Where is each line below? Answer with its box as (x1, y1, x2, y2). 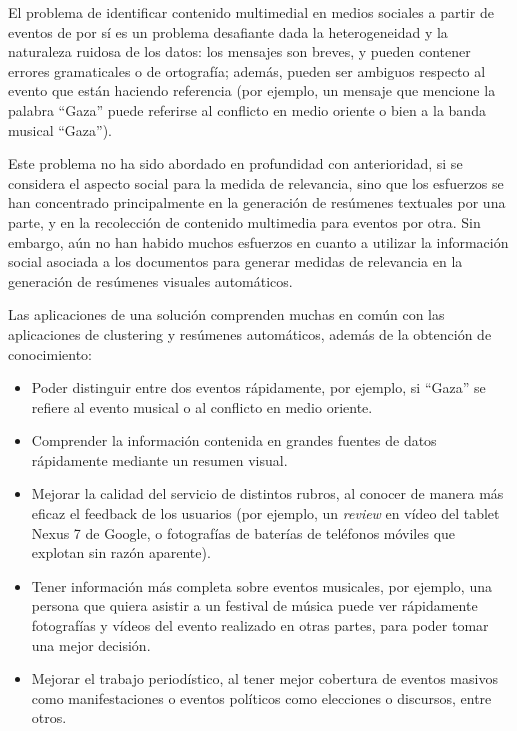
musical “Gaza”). (8, 119, 112, 140)
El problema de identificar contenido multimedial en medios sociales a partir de (8, 2, 494, 22)
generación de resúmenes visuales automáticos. (8, 270, 293, 291)
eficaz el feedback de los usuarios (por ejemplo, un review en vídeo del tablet (31, 503, 500, 524)
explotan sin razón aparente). (31, 542, 211, 563)
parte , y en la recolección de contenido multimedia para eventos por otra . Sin (8, 211, 481, 232)
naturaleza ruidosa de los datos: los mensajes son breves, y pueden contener (8, 41, 471, 62)
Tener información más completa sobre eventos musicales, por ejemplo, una (31, 575, 492, 596)
